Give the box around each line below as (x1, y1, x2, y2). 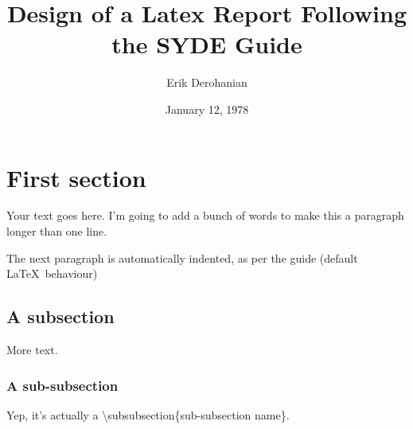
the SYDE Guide (111, 28, 302, 60)
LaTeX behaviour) (6, 265, 98, 282)
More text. (6, 341, 58, 358)
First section (6, 161, 146, 193)
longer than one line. (6, 223, 107, 240)
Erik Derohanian (166, 74, 247, 91)
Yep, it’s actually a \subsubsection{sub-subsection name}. (6, 406, 290, 423)
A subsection (6, 304, 115, 329)
